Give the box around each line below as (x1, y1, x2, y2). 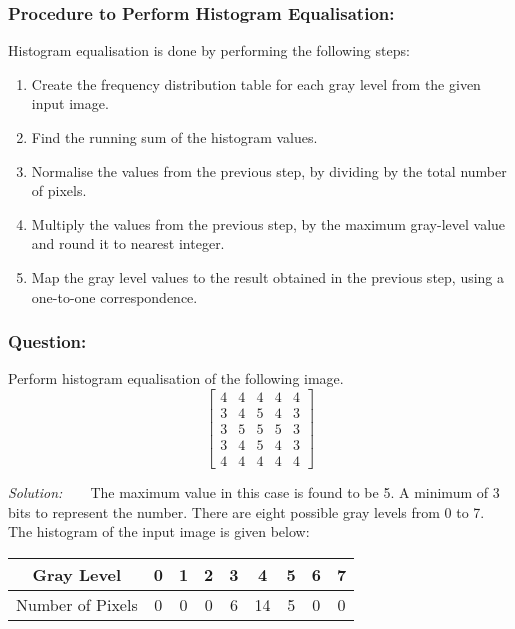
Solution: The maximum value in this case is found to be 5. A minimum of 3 (8, 482, 500, 503)
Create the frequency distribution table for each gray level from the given (31, 73, 481, 94)
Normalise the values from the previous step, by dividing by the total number (31, 160, 507, 181)
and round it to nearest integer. (31, 233, 225, 254)
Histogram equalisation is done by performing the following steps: (8, 40, 410, 61)
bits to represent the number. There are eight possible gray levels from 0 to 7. (8, 501, 485, 522)
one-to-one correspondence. (31, 286, 198, 307)
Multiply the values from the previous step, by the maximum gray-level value (31, 213, 506, 234)
